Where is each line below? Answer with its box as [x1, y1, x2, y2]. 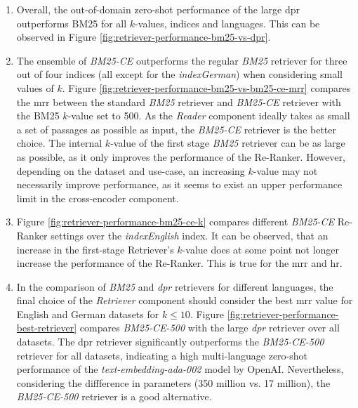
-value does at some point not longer [182, 242, 340, 256]
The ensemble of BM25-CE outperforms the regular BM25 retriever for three [16, 53, 347, 67]
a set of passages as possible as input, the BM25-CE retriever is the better [16, 121, 337, 136]
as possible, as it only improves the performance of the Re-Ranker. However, [16, 149, 345, 164]
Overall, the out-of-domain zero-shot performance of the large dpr [16, 2, 300, 16]
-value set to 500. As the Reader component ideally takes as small [67, 108, 350, 123]
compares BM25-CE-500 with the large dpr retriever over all [79, 320, 340, 335]
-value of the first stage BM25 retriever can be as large [110, 136, 345, 150]
